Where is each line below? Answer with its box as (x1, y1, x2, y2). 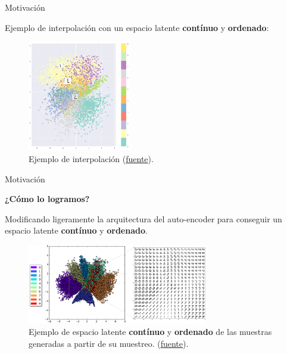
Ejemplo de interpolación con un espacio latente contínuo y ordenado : (5, 21, 269, 33)
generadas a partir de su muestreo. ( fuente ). (29, 337, 189, 350)
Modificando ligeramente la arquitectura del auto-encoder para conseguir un (5, 212, 282, 225)
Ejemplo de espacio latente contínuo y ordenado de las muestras (29, 325, 272, 338)
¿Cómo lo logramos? (5, 192, 90, 205)
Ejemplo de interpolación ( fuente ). (29, 153, 154, 165)
